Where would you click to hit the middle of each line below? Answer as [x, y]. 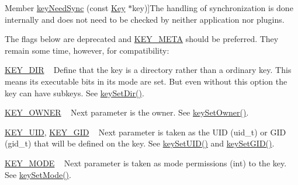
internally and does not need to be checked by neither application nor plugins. [145, 19]
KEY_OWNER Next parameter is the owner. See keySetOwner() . [127, 112]
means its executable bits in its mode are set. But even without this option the [146, 81]
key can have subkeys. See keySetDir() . [74, 92]
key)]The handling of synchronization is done [213, 8]
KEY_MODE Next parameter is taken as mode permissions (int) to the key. [146, 163]
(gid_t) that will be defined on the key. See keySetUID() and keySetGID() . [140, 143]
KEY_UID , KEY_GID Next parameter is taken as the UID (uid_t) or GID [145, 132]
